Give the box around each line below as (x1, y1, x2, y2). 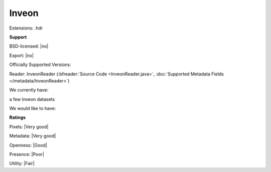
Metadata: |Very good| (9, 133, 56, 139)
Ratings (9, 114, 26, 120)
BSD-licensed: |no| (9, 43, 49, 49)
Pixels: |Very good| (9, 123, 49, 129)
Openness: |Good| (9, 142, 48, 148)
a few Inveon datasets (9, 96, 55, 102)
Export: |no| (9, 52, 34, 58)
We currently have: (9, 87, 49, 93)
